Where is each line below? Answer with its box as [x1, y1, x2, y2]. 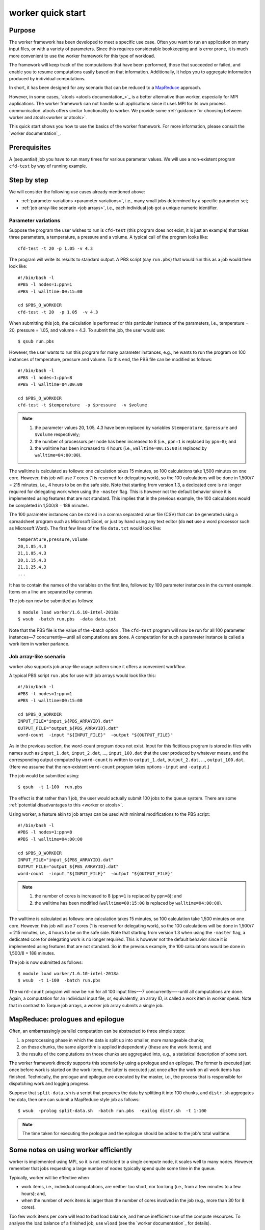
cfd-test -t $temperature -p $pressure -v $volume [18, 402, 147, 408]
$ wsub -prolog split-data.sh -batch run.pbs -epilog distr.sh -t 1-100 [18, 1108, 207, 1114]
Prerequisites [9, 143, 51, 152]
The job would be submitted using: [9, 773, 79, 779]
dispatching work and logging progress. [9, 1080, 90, 1087]
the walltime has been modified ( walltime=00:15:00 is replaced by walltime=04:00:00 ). [34, 900, 223, 906]
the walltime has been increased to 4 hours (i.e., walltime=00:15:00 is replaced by [34, 445, 207, 451]
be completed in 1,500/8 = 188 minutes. [9, 502, 89, 508]
